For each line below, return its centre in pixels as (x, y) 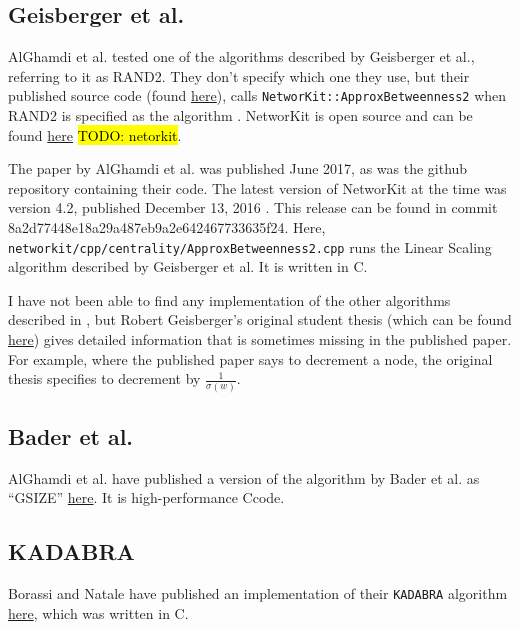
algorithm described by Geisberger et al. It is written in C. (188, 266)
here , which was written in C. (98, 612)
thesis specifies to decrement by (104, 378)
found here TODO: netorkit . (95, 134)
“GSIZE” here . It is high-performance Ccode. (146, 497)
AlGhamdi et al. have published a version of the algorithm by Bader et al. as (244, 477)
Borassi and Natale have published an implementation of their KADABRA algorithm (258, 593)
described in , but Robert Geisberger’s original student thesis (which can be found (260, 319)
